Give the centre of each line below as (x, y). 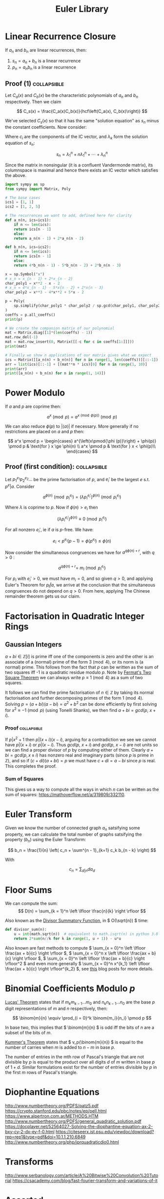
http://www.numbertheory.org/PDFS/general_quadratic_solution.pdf (73, 1121)
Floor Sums (29, 890)
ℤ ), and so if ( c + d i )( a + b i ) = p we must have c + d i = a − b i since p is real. (81, 760)
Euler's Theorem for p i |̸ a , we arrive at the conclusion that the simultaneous (80, 585)
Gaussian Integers (33, 645)
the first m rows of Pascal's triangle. (41, 1072)
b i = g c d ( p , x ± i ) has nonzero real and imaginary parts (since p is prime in (79, 755)
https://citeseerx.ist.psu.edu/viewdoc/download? (105, 1132)
